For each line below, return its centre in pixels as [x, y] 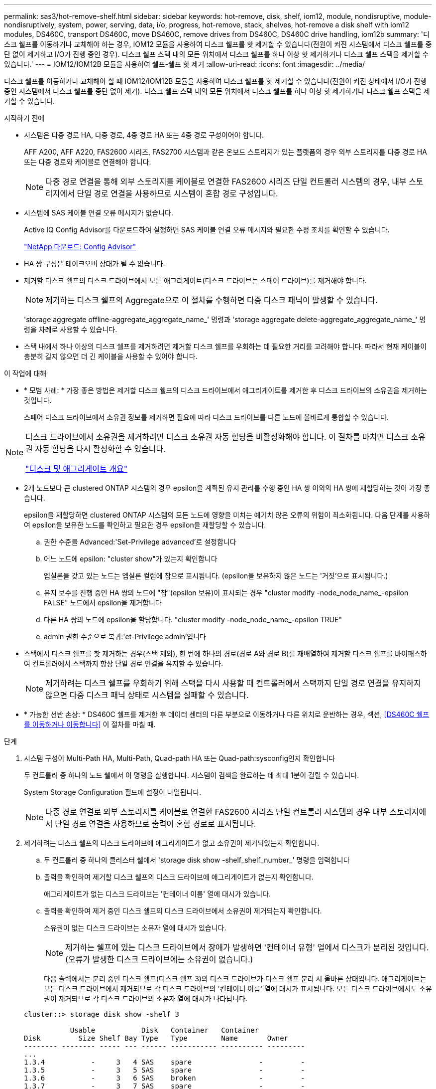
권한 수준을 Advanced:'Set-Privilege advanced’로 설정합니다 [140, 542]
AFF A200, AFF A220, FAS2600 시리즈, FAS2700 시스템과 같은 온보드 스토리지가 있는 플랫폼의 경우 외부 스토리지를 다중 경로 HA [225, 152]
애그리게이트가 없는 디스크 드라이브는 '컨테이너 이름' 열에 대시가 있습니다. [158, 894]
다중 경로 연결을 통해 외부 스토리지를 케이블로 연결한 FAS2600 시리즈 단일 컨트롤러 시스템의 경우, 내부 [226, 181]
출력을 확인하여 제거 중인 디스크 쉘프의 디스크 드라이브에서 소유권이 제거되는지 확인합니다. [183, 911]
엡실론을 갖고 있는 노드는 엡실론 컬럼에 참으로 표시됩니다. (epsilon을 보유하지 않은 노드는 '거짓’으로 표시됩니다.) [216, 576]
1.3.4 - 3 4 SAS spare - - [164, 1062]
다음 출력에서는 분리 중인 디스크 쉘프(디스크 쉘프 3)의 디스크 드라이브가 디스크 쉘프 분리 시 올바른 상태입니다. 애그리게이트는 [235, 979]
